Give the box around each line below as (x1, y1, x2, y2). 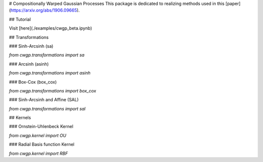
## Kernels (9, 115, 31, 121)
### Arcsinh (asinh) (9, 61, 49, 67)
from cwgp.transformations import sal (9, 106, 86, 111)
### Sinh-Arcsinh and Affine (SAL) (9, 97, 79, 103)
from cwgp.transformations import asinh (9, 70, 91, 76)
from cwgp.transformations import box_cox (9, 88, 96, 93)
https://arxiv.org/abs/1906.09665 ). (10, 7, 80, 13)
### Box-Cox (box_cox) (9, 79, 57, 85)
